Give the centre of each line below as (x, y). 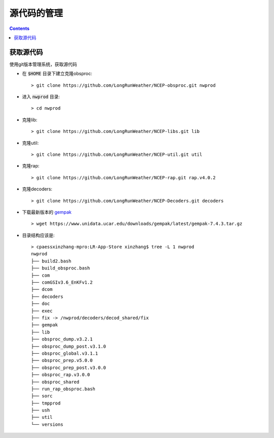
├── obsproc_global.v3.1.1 (65, 353)
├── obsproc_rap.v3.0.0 (61, 375)
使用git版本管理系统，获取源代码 (43, 64)
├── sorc (42, 396)
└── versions (47, 424)
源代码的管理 (36, 13)
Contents (20, 28)
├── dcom (42, 290)
